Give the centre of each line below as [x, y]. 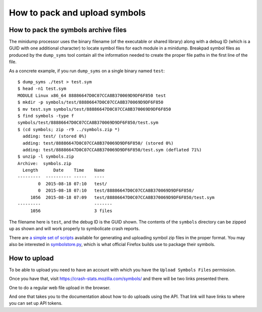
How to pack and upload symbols [77, 13]
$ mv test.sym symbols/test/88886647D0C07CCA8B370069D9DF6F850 [94, 109]
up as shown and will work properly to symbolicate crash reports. [74, 229]
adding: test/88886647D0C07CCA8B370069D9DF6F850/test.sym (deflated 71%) [112, 150]
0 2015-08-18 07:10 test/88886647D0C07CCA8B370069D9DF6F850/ [116, 191]
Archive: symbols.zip [45, 163]
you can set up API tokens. [36, 303]
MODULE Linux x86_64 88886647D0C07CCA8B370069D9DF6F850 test [92, 95]
